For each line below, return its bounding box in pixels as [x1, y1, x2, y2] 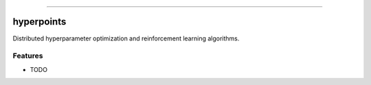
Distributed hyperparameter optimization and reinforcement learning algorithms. [12, 34, 240, 42]
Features [12, 51, 43, 61]
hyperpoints [12, 16, 67, 27]
